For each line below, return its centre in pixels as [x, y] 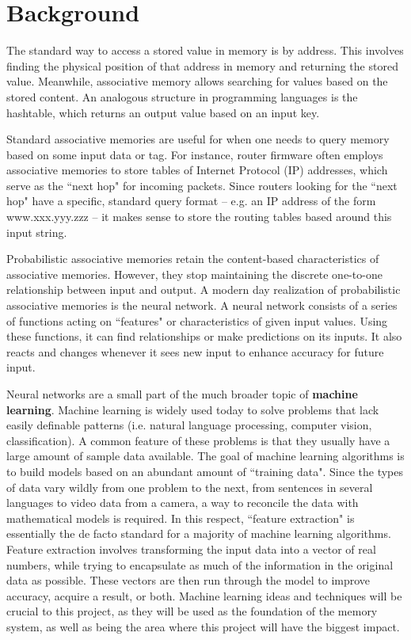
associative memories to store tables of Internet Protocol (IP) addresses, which [197, 170]
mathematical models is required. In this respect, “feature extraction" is [181, 518]
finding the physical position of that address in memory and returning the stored [202, 65]
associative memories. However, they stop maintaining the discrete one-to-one [194, 274]
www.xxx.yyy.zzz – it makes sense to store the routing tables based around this [199, 217]
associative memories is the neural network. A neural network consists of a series [202, 305]
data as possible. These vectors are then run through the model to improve [188, 580]
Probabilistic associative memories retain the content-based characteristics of [193, 259]
